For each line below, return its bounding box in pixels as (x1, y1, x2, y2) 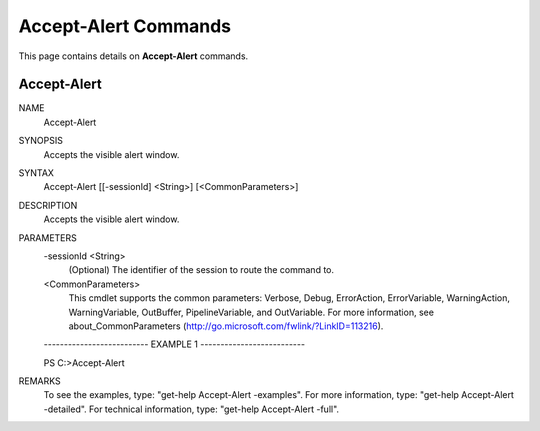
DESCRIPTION (18, 199, 78, 211)
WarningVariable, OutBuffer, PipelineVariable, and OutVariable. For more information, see (68, 306, 435, 318)
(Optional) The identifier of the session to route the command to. (68, 264, 335, 276)
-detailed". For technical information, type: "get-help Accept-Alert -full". (43, 403, 340, 415)
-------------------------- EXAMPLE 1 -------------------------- (43, 338, 305, 350)
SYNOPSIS (18, 135, 64, 147)
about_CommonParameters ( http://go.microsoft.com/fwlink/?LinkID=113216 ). (68, 320, 384, 332)
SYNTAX (18, 167, 55, 179)
